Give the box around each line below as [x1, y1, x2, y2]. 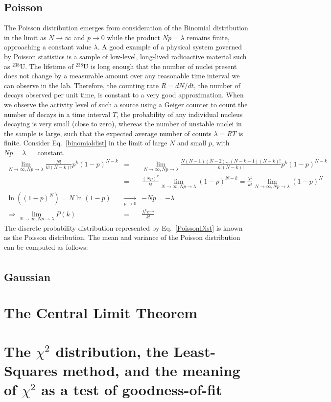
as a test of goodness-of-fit [41, 379, 222, 399]
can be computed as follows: [4, 242, 88, 252]
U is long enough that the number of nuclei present [83, 61, 237, 71]
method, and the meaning [62, 360, 240, 380]
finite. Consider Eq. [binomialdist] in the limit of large [4, 138, 167, 148]
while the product [107, 32, 160, 42]
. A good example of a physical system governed [97, 42, 242, 52]
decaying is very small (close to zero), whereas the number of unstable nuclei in [4, 118, 242, 129]
